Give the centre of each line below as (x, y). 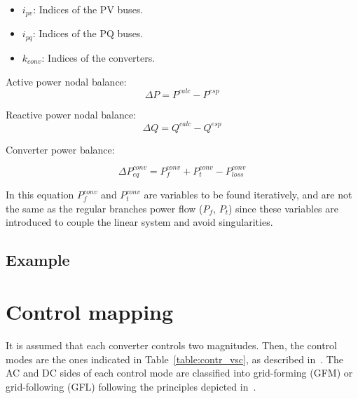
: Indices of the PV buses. (88, 9)
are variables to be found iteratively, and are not (248, 195)
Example (38, 260)
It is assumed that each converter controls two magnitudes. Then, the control (171, 345)
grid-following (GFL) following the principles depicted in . (131, 386)
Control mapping (90, 311)
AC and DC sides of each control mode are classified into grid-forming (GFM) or (179, 373)
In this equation (40, 195)
